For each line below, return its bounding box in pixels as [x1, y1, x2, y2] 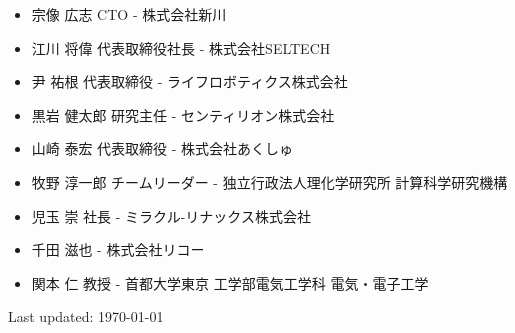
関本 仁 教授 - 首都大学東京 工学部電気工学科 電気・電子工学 [31, 272, 429, 293]
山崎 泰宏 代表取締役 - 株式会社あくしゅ [31, 138, 294, 159]
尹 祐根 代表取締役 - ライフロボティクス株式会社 [31, 71, 348, 92]
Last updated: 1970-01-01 [8, 306, 164, 327]
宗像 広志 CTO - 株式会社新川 [31, 4, 227, 24]
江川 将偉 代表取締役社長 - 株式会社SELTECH [31, 37, 331, 58]
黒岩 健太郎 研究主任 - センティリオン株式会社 [31, 104, 335, 125]
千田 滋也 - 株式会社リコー [31, 239, 205, 260]
